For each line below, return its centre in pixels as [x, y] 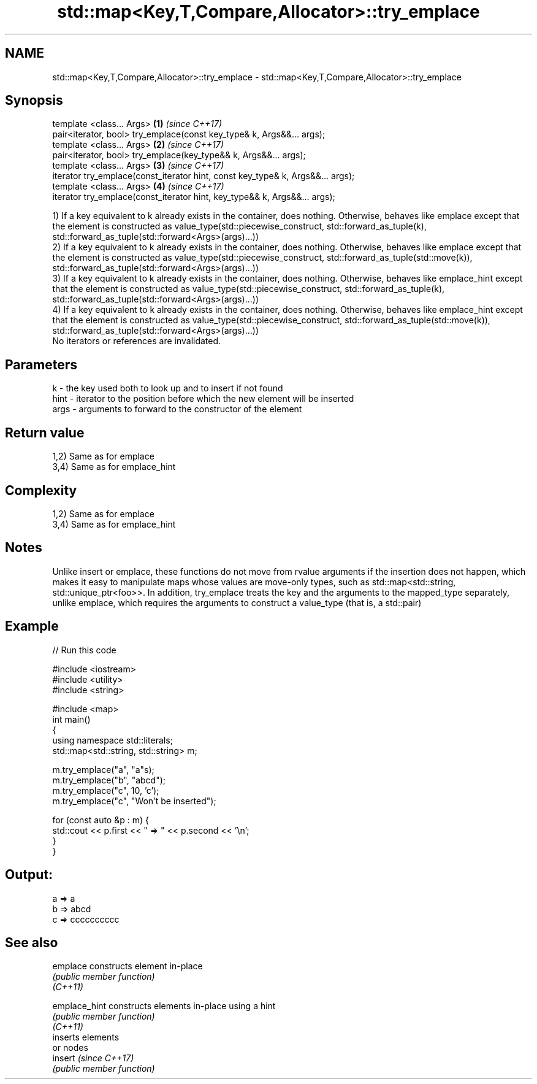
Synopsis [34, 101]
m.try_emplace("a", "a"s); [103, 769]
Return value [45, 432]
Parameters [41, 364]
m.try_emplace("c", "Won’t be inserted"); [134, 801]
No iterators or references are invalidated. [137, 341]
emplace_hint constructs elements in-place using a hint [164, 1006]
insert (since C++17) [93, 1058]
